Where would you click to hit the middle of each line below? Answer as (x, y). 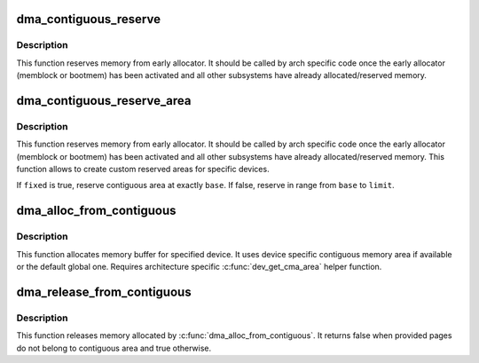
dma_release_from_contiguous (104, 292)
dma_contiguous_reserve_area (104, 101)
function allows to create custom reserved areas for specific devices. (143, 170)
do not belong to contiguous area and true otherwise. (114, 348)
